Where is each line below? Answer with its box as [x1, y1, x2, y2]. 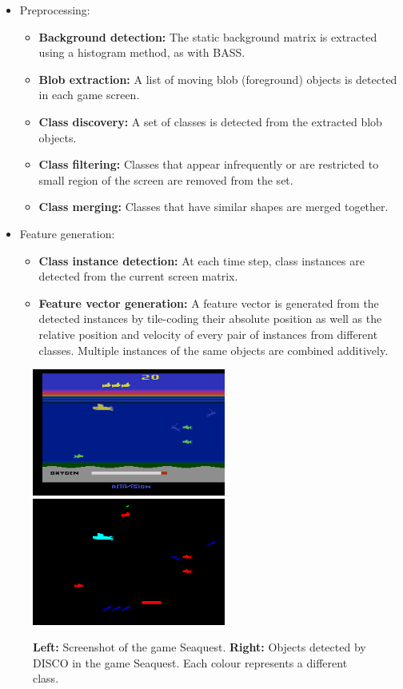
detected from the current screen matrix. [38, 268, 238, 285]
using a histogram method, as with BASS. [38, 44, 245, 61]
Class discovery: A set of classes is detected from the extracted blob [38, 113, 382, 129]
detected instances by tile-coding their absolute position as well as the [38, 310, 382, 327]
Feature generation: [19, 225, 115, 241]
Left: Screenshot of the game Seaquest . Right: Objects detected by [33, 639, 366, 655]
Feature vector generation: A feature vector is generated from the [38, 294, 379, 311]
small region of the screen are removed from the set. [38, 171, 293, 188]
